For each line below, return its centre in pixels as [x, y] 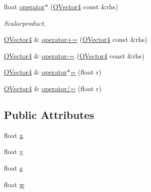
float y [14, 151]
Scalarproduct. [25, 23]
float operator [24, 6]
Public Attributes [49, 114]
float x [14, 135]
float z [13, 167]
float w [14, 184]
